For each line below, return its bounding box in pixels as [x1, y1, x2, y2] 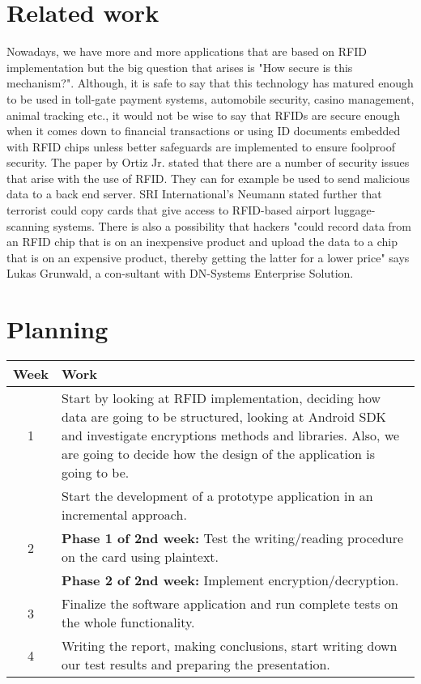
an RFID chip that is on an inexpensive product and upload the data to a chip [6, 233, 398, 250]
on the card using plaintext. [62, 547, 219, 567]
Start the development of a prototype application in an [62, 486, 373, 506]
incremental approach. [62, 505, 187, 525]
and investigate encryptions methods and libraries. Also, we [62, 426, 400, 445]
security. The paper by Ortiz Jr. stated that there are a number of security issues [6, 154, 410, 171]
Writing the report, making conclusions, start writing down [62, 636, 398, 656]
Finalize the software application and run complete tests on [62, 594, 398, 614]
